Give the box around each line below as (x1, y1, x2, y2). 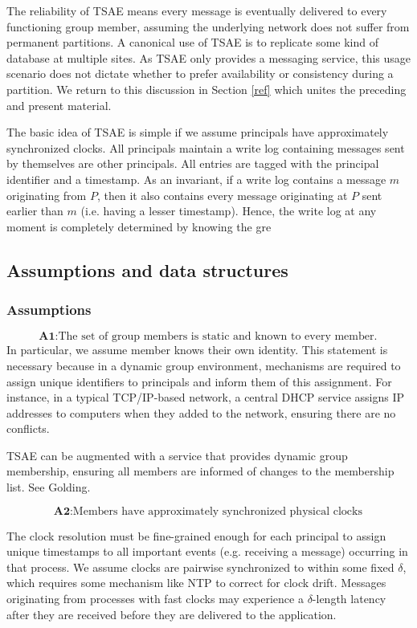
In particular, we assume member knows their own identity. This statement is (6, 341, 388, 358)
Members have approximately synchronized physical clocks (72, 505, 362, 517)
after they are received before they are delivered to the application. (6, 606, 337, 622)
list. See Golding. (6, 479, 91, 495)
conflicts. (6, 420, 50, 437)
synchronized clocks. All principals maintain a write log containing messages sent (6, 139, 405, 156)
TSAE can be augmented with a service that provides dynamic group (6, 447, 348, 463)
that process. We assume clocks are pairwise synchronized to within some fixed (6, 558, 395, 575)
